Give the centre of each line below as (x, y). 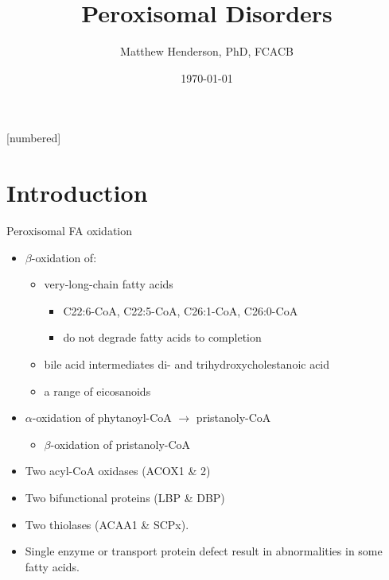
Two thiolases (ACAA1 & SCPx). (107, 524)
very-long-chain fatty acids (109, 284)
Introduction (77, 193)
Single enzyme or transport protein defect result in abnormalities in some (204, 551)
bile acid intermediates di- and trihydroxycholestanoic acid (187, 364)
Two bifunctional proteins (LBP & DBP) (125, 497)
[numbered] (34, 138)
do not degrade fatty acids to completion (162, 337)
